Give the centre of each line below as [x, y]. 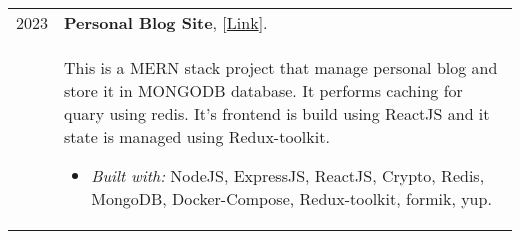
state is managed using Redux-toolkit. [197, 136]
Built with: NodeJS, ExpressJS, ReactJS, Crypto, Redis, [288, 175]
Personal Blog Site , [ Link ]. [166, 22]
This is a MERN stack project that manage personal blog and [281, 67]
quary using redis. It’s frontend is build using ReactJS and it [277, 113]
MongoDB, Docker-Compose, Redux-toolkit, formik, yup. [291, 198]
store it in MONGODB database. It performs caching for [263, 90]
